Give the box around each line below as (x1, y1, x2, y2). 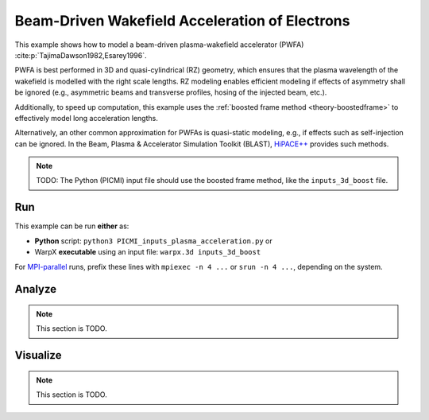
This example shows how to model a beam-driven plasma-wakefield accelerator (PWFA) (14, 40, 304, 49)
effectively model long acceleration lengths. (14, 113, 158, 122)
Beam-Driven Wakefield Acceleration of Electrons (14, 12, 350, 29)
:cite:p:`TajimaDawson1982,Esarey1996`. (14, 50, 147, 60)
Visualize (14, 348, 62, 362)
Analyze (14, 282, 57, 296)
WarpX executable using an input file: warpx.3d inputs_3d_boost (34, 247, 261, 257)
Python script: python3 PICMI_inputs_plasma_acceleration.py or (34, 235, 273, 246)
